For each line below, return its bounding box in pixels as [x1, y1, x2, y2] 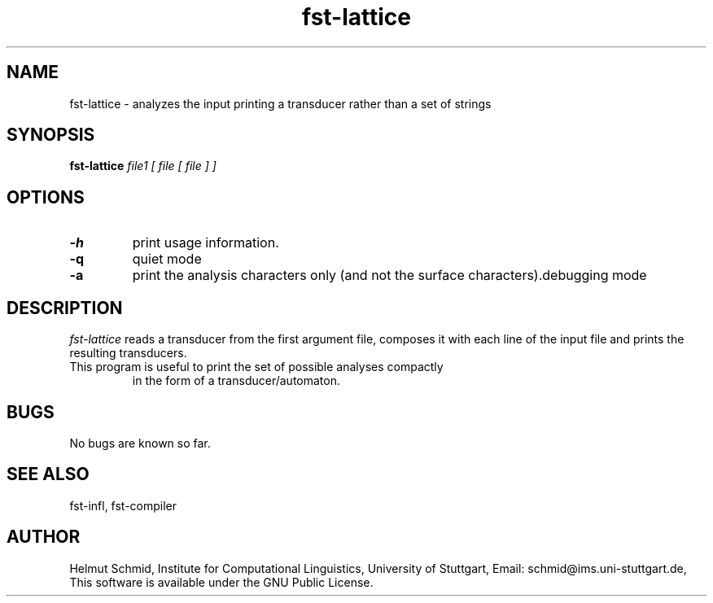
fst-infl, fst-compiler [69, 498, 177, 513]
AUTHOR [7, 527, 81, 548]
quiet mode [132, 251, 202, 268]
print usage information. [132, 234, 279, 251]
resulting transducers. [69, 346, 187, 360]
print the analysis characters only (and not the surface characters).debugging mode [132, 267, 647, 284]
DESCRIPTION [7, 297, 123, 318]
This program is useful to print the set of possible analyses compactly [69, 360, 444, 374]
